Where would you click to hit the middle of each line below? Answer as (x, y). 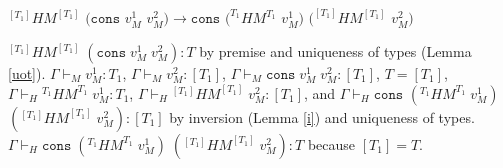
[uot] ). (27, 73)
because (331, 143)
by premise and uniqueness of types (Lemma (335, 51)
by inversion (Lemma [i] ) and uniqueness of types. (322, 116)
